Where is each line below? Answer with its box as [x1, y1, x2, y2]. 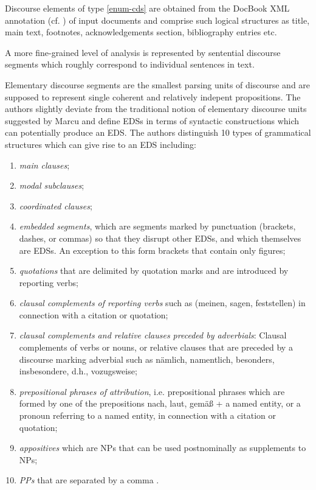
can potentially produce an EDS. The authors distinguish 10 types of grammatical [5, 126, 311, 139]
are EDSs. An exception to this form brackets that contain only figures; [19, 243, 286, 256]
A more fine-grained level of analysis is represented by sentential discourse [5, 46, 281, 58]
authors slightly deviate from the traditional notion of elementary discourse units [5, 102, 307, 115]
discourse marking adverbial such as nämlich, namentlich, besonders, [19, 352, 275, 365]
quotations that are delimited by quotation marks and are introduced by [19, 264, 289, 277]
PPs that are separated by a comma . [19, 474, 159, 486]
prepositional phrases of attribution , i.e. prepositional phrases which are [19, 385, 285, 397]
